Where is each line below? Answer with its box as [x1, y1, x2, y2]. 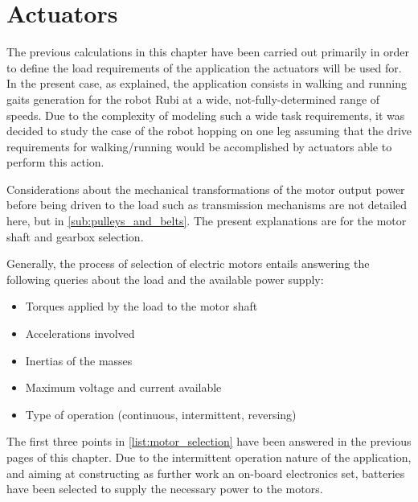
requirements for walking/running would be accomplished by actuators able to [6, 138, 392, 154]
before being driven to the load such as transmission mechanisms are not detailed [6, 196, 408, 213]
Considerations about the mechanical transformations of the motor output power [6, 180, 405, 197]
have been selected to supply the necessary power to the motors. [6, 480, 323, 497]
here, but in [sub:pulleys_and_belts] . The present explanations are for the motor [6, 212, 407, 229]
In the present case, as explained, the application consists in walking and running [6, 75, 407, 92]
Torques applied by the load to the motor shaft [25, 298, 258, 315]
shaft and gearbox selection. [6, 228, 144, 245]
